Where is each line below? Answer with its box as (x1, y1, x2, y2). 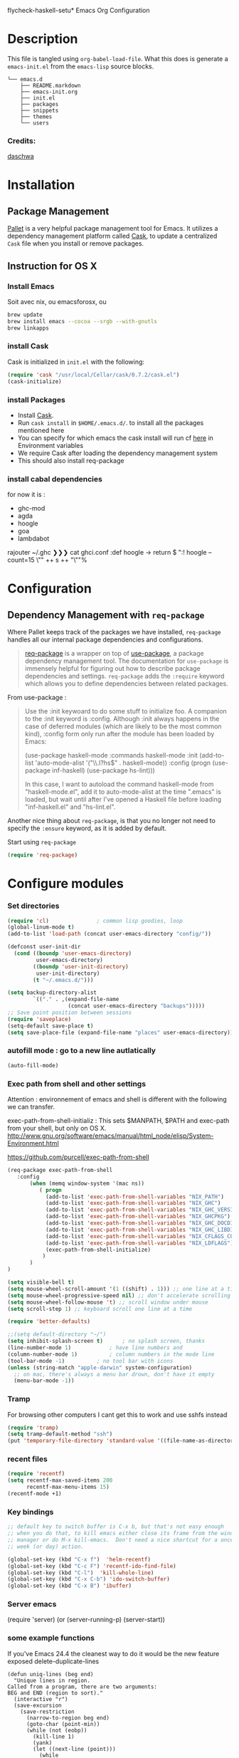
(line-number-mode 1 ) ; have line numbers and (7, 1344, 183, 1351)
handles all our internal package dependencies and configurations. (7, 635, 203, 644)
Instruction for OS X (7, 260, 97, 272)
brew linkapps (7, 324, 50, 332)
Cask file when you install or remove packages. (7, 239, 144, 248)
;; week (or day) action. (7, 1543, 84, 1550)
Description (7, 31, 78, 47)
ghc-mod (17, 504, 46, 513)
